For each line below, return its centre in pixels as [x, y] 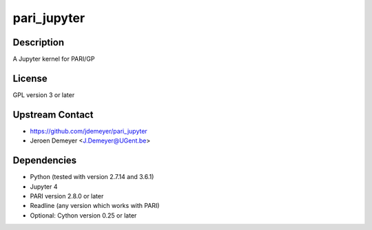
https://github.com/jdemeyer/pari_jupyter [89, 131]
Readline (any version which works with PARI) [95, 206]
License [30, 78]
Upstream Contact [53, 115]
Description [39, 42]
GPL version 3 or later [44, 95]
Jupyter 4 [44, 187]
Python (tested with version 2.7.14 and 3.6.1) [92, 177]
